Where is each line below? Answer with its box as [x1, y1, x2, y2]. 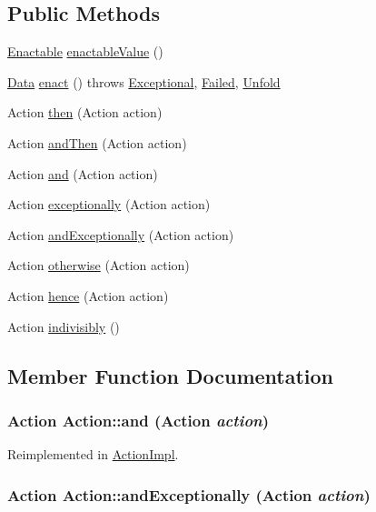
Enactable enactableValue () [7, 42, 163, 61]
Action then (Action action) [7, 103, 163, 122]
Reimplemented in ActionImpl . [7, 445, 179, 464]
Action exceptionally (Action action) [7, 195, 211, 214]
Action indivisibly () [7, 316, 120, 336]
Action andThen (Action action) [7, 133, 187, 152]
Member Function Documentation [7, 361, 334, 389]
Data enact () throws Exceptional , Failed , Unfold [7, 72, 281, 91]
